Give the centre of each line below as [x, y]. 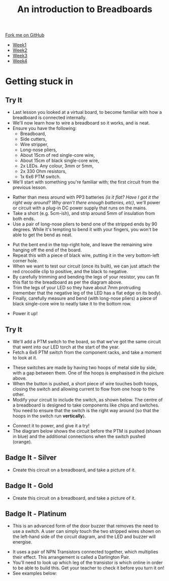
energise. [22, 542]
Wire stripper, [34, 145]
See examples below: [35, 573]
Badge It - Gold [29, 486]
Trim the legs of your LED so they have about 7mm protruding [76, 288]
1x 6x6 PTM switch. [40, 177]
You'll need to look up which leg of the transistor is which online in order [88, 563]
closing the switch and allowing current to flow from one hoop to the [83, 389]
